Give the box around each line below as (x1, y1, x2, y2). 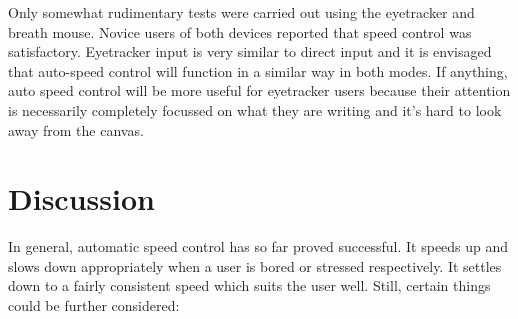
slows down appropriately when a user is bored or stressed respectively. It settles (8, 255, 502, 276)
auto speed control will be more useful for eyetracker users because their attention (8, 80, 511, 101)
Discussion (8, 178, 155, 219)
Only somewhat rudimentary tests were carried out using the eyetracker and (8, 2, 475, 22)
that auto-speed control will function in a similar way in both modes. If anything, (8, 60, 508, 81)
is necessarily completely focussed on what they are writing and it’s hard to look (8, 99, 502, 120)
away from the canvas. (8, 119, 144, 140)
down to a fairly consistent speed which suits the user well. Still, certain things (8, 275, 491, 296)
